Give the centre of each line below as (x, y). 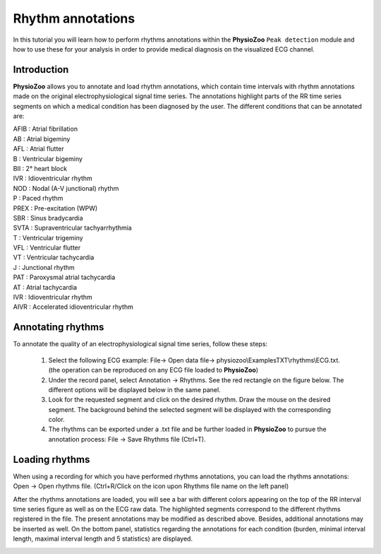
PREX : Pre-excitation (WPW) (55, 208)
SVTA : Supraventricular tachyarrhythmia (72, 228)
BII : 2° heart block (40, 168)
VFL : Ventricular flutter (47, 248)
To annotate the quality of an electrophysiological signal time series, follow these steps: (140, 344)
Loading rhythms (52, 459)
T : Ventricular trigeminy (48, 237)
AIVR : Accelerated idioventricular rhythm (73, 307)
